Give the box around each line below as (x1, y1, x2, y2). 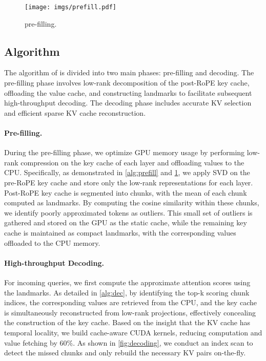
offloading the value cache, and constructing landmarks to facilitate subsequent (4, 87, 252, 98)
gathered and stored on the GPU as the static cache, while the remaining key (4, 217, 247, 228)
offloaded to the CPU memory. (4, 237, 100, 248)
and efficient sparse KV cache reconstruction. (4, 107, 146, 118)
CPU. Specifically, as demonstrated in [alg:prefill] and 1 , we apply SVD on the (4, 167, 250, 178)
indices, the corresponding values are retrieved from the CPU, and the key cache (4, 297, 257, 308)
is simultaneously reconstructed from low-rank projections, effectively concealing (4, 307, 256, 317)
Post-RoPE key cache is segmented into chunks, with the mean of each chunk (4, 187, 247, 198)
